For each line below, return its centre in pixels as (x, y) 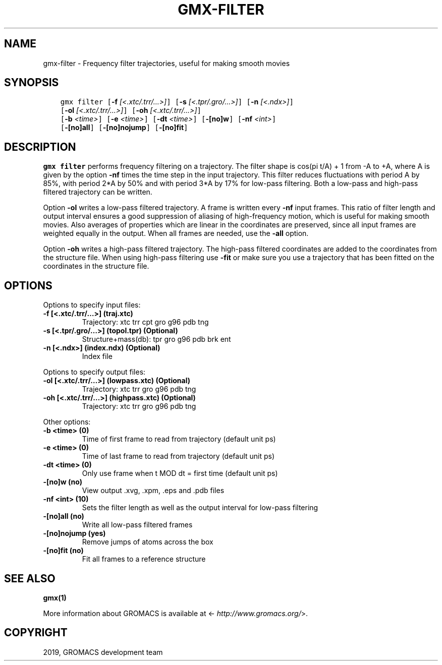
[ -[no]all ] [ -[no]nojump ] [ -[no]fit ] (124, 128)
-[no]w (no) (63, 482)
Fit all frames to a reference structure (144, 559)
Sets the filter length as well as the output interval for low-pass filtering (200, 508)
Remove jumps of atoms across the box (148, 542)
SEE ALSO (30, 578)
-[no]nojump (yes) (74, 533)
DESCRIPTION (40, 147)
